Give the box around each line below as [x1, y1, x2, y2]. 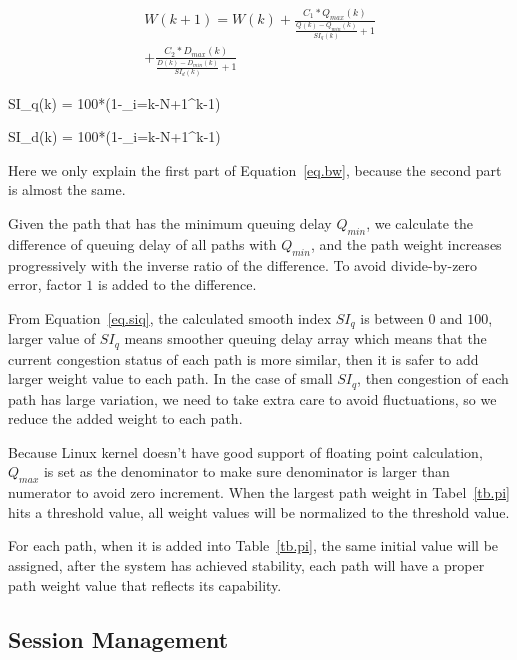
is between [360, 307, 424, 328]
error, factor [8, 274, 82, 295]
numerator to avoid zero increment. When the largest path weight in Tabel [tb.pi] [8, 482, 510, 503]
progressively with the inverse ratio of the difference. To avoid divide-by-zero [8, 254, 478, 275]
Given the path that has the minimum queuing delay [8, 212, 332, 233]
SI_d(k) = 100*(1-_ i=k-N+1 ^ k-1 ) [8, 126, 221, 147]
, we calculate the [366, 212, 474, 233]
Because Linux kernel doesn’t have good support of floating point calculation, [8, 441, 483, 462]
